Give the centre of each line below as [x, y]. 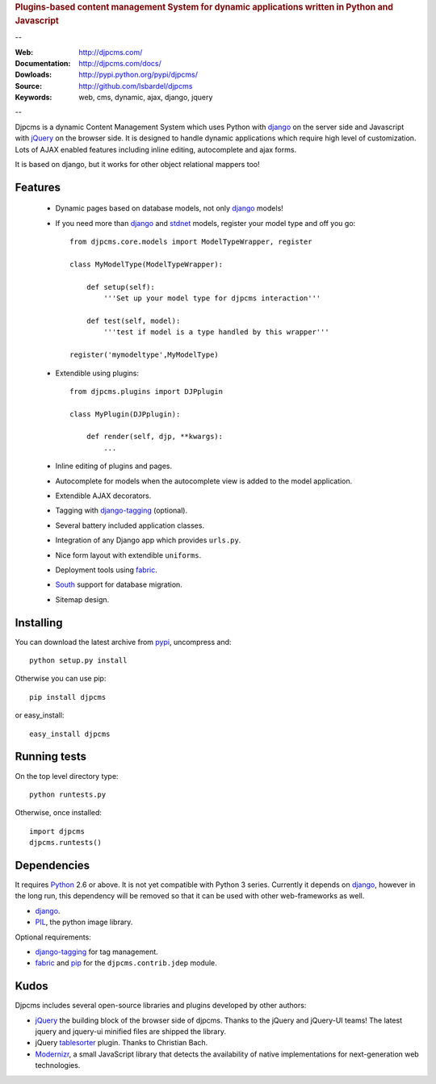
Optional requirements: [53, 937]
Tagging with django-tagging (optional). [122, 511]
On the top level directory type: [67, 776]
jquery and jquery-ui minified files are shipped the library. [130, 1032]
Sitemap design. [82, 599]
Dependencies [52, 865]
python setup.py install [78, 661]
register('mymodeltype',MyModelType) [145, 355]
